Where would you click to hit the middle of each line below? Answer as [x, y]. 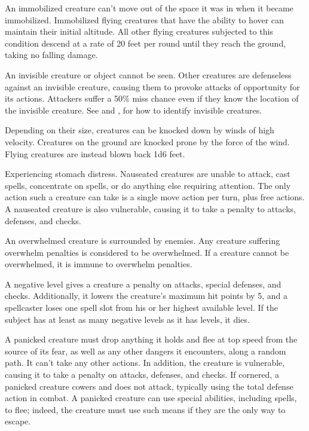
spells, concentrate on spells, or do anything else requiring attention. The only [148, 185]
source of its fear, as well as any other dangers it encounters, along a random [146, 351]
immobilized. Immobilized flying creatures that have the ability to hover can [144, 19]
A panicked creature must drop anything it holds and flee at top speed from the [151, 339]
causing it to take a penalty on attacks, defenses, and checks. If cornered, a [142, 375]
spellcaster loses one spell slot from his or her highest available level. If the [141, 308]
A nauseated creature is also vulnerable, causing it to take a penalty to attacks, [150, 208]
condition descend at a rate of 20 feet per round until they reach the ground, [146, 43]
